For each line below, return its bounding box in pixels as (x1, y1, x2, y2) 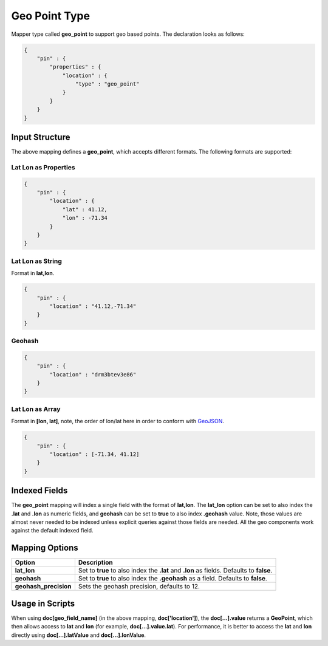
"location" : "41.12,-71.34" (49, 302, 137, 310)
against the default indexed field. (11, 527, 94, 534)
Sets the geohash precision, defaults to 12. (78, 582, 200, 591)
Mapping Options (11, 543, 78, 553)
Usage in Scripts (11, 598, 75, 608)
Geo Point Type (11, 9, 91, 22)
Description (78, 559, 113, 567)
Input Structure (11, 132, 70, 143)
